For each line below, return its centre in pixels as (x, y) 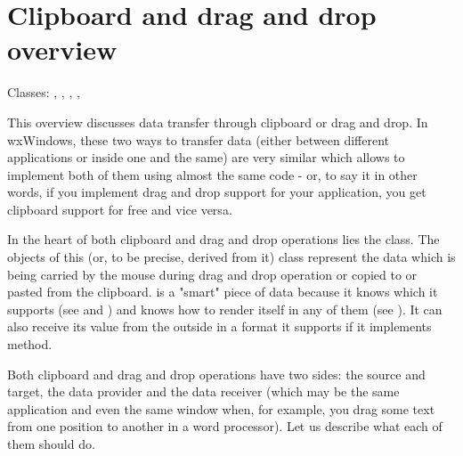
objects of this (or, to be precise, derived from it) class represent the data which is (231, 257)
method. (30, 344)
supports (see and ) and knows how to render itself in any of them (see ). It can (225, 309)
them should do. (51, 444)
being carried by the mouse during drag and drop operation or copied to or (212, 274)
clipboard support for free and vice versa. (120, 209)
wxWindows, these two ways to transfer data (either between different (198, 139)
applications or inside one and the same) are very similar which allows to (206, 157)
